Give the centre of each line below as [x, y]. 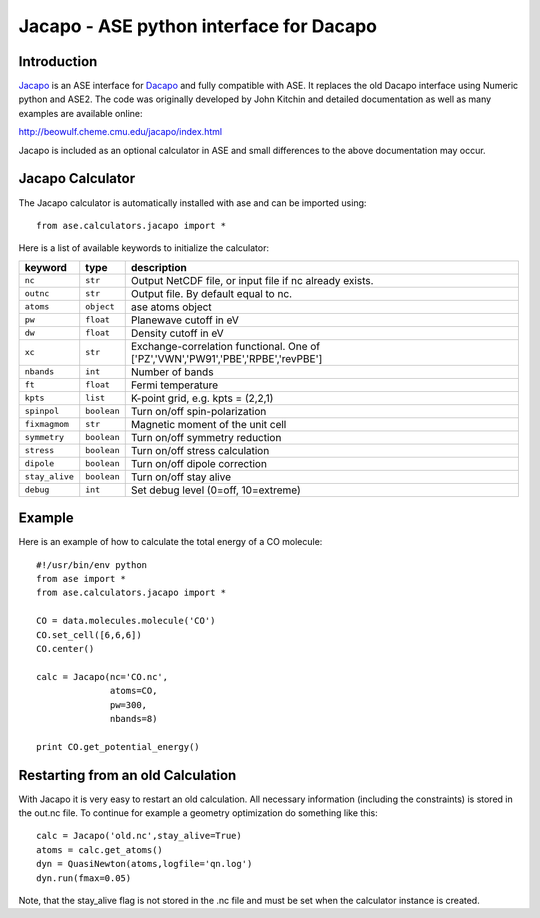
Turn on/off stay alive [181, 477]
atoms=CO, [134, 691]
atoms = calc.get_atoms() [100, 849]
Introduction [58, 61]
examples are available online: [81, 113]
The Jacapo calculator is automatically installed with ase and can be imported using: [192, 202]
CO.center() [65, 648]
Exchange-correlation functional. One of [225, 346]
